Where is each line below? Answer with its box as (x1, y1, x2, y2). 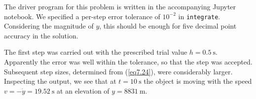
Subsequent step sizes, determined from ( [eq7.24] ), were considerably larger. (4, 66, 233, 76)
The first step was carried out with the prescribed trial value (4, 47, 187, 57)
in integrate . (178, 11, 220, 21)
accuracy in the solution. (4, 30, 78, 40)
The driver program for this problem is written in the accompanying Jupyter (4, 1, 236, 11)
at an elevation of (57, 85, 110, 96)
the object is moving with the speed (144, 76, 252, 86)
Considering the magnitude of (4, 21, 94, 31)
